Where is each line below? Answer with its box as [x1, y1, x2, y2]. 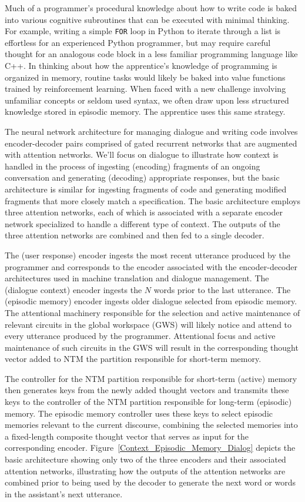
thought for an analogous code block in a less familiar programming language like [5, 48, 298, 60]
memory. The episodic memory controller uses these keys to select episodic [5, 407, 273, 419]
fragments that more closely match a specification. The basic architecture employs [5, 194, 300, 207]
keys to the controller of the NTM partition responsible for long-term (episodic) [5, 395, 292, 408]
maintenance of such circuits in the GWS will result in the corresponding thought [5, 341, 299, 353]
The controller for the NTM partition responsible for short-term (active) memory [5, 372, 297, 384]
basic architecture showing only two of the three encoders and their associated [5, 453, 286, 466]
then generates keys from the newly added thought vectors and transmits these [5, 384, 289, 396]
